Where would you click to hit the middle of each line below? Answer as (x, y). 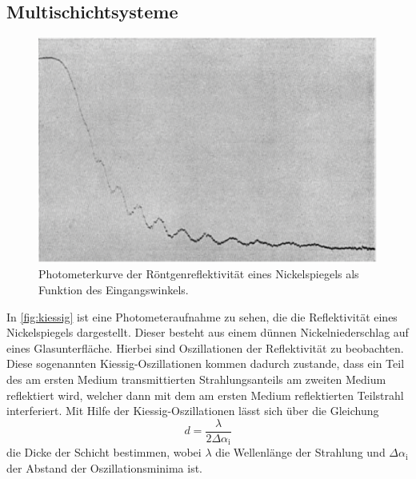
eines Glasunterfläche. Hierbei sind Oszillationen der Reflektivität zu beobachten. (205, 347)
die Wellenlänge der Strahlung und (300, 452)
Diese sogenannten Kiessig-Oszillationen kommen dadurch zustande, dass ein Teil (206, 363)
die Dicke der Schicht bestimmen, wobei (104, 452)
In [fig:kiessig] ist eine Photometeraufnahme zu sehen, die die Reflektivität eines (202, 316)
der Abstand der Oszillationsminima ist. (105, 467)
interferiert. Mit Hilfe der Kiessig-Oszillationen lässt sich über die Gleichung (193, 411)
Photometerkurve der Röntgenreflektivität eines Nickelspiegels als (199, 274)
